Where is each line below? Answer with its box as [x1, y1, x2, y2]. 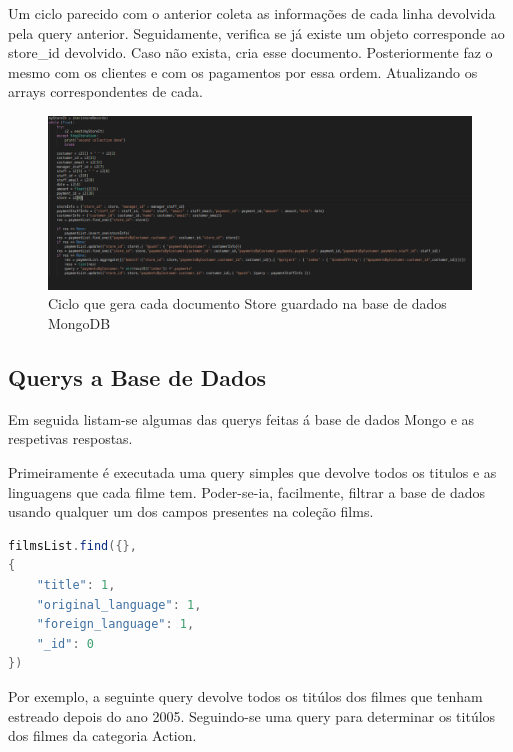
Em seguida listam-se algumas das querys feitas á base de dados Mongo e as [8, 408, 475, 429]
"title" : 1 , [36, 578, 116, 593]
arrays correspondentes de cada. [8, 81, 203, 102]
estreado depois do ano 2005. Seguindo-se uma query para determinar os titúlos [8, 705, 496, 726]
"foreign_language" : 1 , [36, 617, 195, 632]
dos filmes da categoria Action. [8, 725, 197, 746]
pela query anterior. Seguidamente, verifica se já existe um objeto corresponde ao [8, 22, 505, 43]
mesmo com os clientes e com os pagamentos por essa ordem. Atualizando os [8, 61, 478, 82]
